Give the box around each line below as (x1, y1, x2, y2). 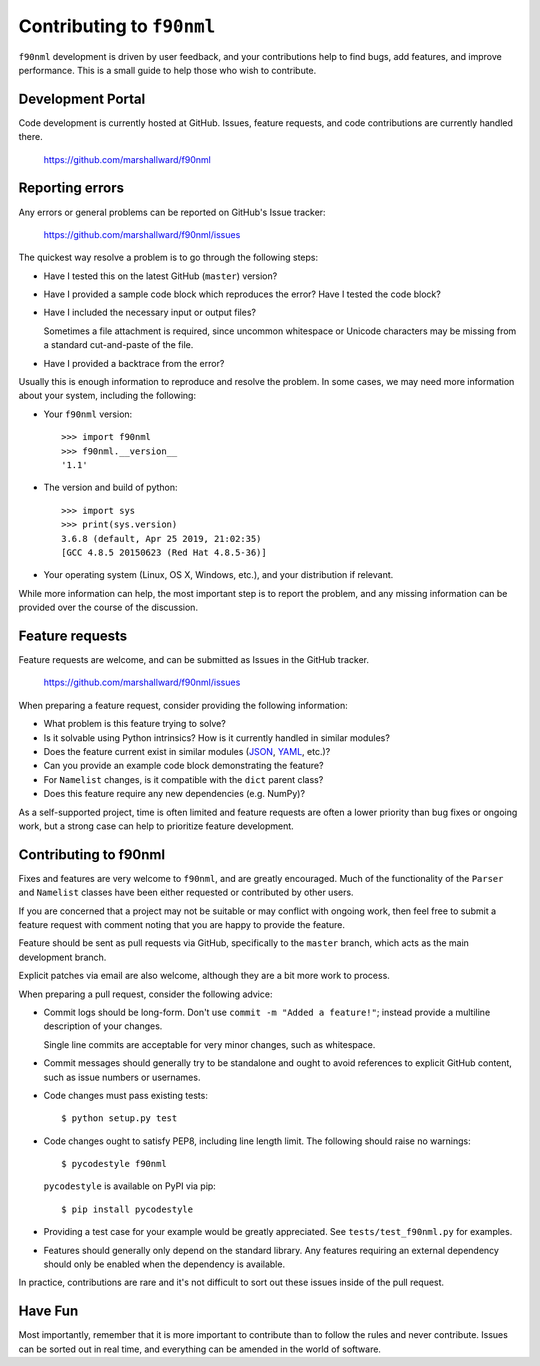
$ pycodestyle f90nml (61, 1158, 167, 1170)
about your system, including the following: (18, 390, 197, 402)
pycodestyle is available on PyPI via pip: (43, 1180, 217, 1192)
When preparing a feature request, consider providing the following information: (18, 699, 349, 711)
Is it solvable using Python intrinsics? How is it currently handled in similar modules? (43, 731, 390, 744)
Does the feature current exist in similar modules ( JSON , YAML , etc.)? (43, 745, 331, 757)
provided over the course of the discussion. (18, 601, 199, 614)
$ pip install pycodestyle (61, 1203, 194, 1215)
